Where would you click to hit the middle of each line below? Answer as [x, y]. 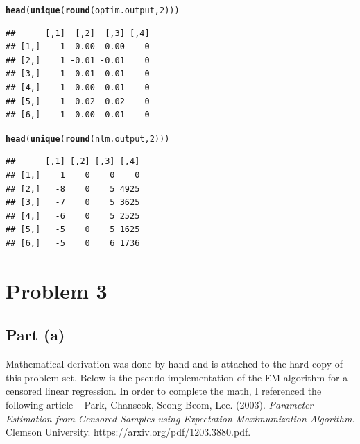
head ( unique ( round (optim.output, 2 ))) [93, 10]
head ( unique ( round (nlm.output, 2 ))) [88, 139]
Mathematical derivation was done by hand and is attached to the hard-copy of [174, 364]
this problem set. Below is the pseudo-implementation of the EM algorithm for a [177, 377]
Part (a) [35, 335]
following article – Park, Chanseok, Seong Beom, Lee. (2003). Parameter [160, 404]
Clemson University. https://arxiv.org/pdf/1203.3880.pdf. [128, 432]
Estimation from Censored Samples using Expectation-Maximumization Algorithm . [180, 418]
